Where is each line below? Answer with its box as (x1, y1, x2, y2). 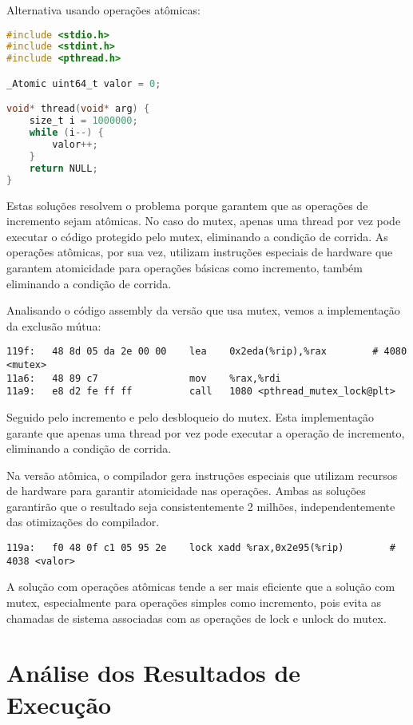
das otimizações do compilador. (6, 513, 160, 530)
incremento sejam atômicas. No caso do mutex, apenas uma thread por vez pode (6, 212, 401, 229)
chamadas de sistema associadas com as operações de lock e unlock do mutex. (6, 609, 387, 626)
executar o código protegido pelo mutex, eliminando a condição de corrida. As (6, 228, 388, 244)
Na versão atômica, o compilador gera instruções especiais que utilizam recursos (6, 466, 398, 483)
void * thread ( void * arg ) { (6, 103, 150, 115)
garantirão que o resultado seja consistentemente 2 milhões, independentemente (6, 497, 395, 514)
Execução (6, 687, 112, 720)
